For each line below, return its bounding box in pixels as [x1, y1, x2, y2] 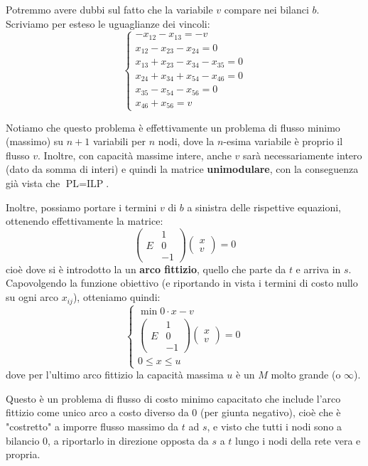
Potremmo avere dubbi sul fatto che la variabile [6, 2, 213, 16]
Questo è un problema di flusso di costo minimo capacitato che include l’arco [6, 391, 341, 406]
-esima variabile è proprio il [223, 134, 343, 149]
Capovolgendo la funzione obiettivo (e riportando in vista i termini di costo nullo [6, 275, 358, 290]
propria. [6, 447, 40, 462]
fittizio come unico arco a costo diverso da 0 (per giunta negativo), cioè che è [6, 405, 341, 420]
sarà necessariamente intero [242, 147, 362, 162]
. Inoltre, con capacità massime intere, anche [38, 147, 232, 162]
